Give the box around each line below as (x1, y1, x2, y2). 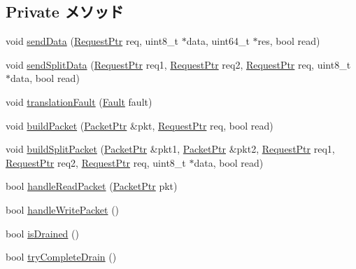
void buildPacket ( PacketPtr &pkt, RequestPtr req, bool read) (6, 118, 273, 132)
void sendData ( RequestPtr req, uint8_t (6, 34, 179, 48)
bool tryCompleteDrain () (6, 249, 117, 264)
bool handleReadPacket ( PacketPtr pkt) (6, 179, 178, 193)
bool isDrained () (6, 226, 79, 240)
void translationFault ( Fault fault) (6, 94, 152, 109)
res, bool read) (257, 34, 320, 48)
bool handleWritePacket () (6, 202, 120, 216)
